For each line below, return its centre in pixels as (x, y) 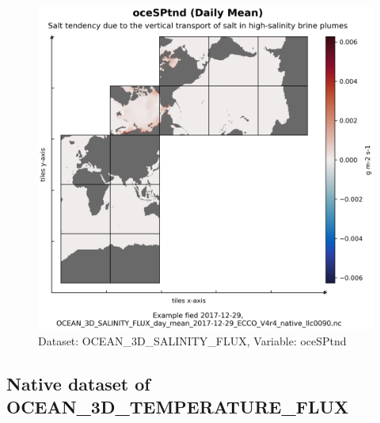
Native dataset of (78, 383)
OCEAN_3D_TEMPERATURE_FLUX (178, 407)
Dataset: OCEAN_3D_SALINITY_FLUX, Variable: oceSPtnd (192, 340)
